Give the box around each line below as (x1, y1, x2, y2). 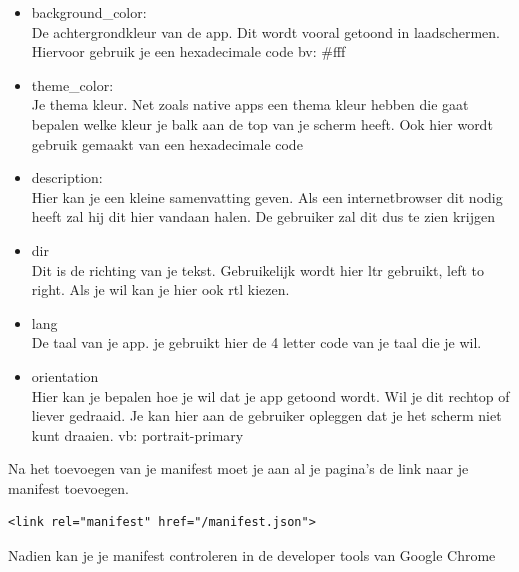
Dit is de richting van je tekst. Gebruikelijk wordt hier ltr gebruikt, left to (31, 259, 485, 280)
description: (31, 167, 103, 188)
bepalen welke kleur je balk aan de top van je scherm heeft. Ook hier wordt (31, 113, 493, 134)
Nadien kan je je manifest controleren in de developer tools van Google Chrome (8, 545, 496, 566)
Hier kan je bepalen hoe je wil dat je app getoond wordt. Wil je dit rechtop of (31, 385, 510, 406)
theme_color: (31, 74, 114, 95)
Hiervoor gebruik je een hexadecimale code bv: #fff (31, 41, 346, 62)
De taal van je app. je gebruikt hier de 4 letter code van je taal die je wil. (31, 332, 482, 353)
